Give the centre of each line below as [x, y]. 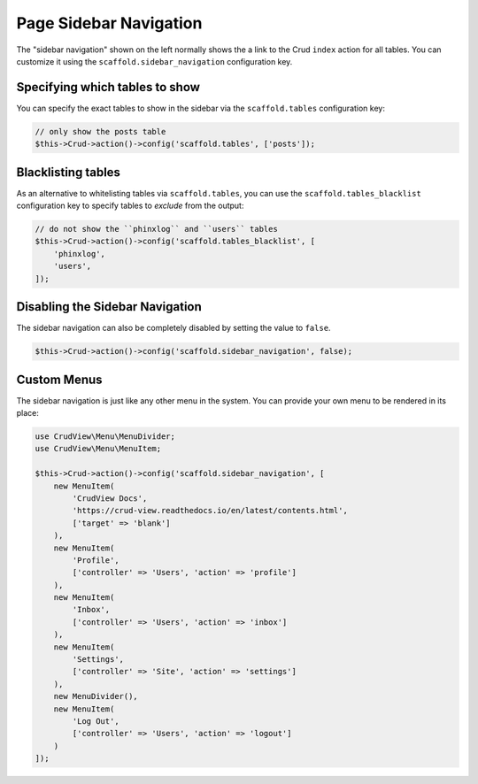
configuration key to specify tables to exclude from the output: [130, 206]
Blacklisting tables [69, 172]
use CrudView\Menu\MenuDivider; [105, 437]
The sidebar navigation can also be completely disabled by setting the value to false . [173, 328]
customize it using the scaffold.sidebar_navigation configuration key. [154, 61]
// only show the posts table [100, 131]
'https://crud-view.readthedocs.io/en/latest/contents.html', [210, 511]
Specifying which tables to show [108, 87]
